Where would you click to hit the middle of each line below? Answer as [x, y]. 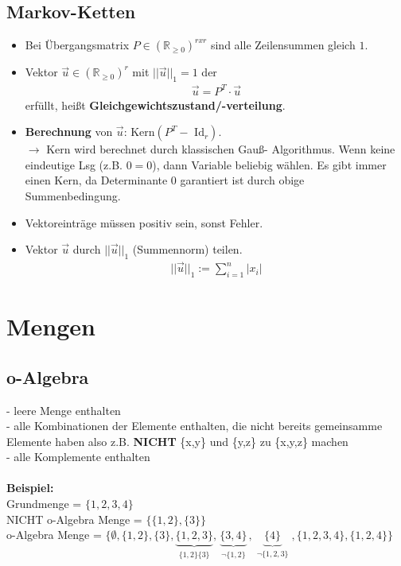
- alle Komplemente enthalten [78, 457]
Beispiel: [30, 488]
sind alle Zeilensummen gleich [283, 45]
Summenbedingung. [73, 195]
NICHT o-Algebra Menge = [74, 519]
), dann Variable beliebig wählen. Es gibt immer [269, 164]
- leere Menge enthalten [64, 410]
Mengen [51, 326]
